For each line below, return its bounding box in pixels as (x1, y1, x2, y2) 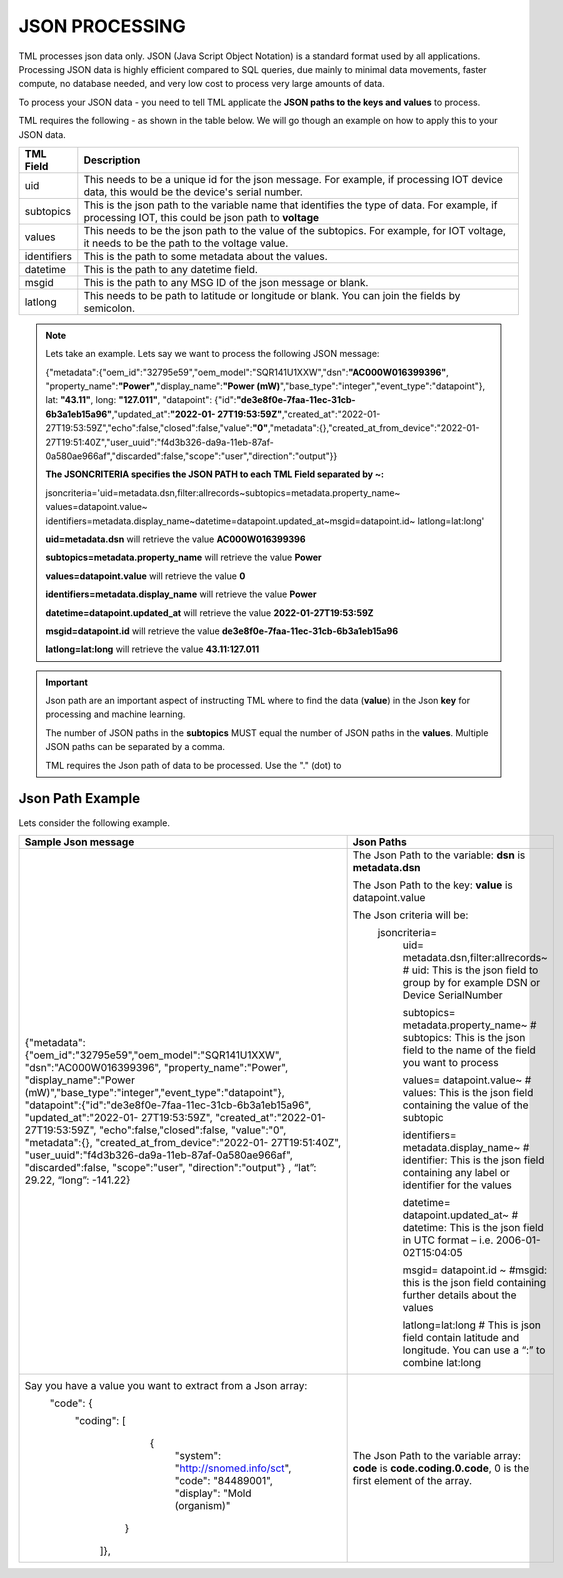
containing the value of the (402, 1098, 529, 1112)
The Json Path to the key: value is (352, 878, 514, 892)
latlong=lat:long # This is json (402, 1318, 542, 1332)
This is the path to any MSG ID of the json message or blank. (83, 275, 369, 289)
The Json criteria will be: (352, 908, 469, 922)
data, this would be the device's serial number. (83, 185, 304, 199)
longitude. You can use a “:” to (402, 1343, 546, 1357)
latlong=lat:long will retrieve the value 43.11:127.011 (45, 643, 260, 655)
